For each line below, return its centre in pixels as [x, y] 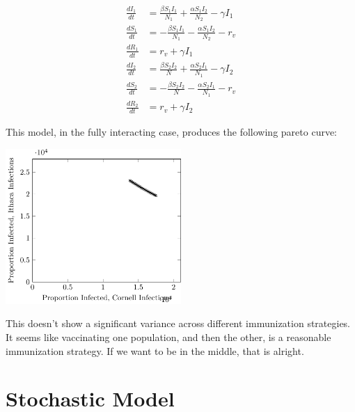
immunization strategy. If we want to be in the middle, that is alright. [155, 350]
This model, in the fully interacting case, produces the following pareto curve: [172, 132]
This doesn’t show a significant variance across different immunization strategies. [178, 323]
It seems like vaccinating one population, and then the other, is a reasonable [168, 336]
